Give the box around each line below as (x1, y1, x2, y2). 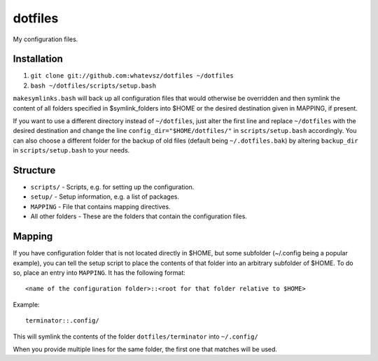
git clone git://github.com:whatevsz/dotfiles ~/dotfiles (30, 72, 234, 80)
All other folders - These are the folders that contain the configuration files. (30, 212, 248, 220)
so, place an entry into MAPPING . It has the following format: (13, 268, 185, 276)
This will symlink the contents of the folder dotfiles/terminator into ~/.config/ (13, 332, 258, 341)
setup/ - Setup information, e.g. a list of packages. (30, 192, 180, 201)
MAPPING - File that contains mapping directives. (30, 202, 171, 211)
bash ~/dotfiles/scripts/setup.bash (30, 81, 157, 90)
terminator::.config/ (25, 317, 99, 325)
